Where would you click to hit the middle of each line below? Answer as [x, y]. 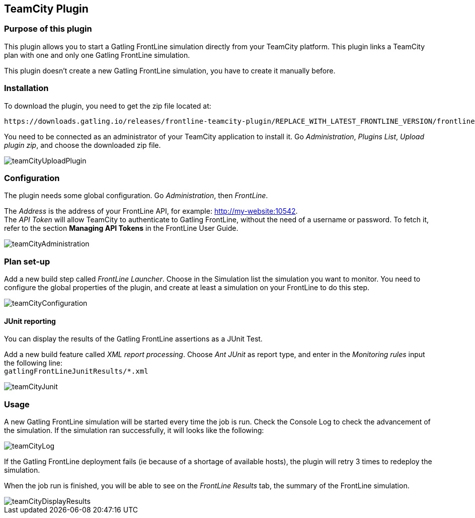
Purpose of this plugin [48, 29]
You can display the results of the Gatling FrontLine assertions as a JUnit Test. [133, 339]
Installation [26, 88]
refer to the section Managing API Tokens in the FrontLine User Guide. [121, 228]
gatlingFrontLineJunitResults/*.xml [76, 371]
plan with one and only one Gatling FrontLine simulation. [97, 55]
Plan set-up [27, 261]
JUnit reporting [30, 321]
